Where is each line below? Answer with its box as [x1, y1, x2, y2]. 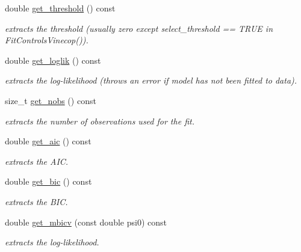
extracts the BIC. [5, 195, 68, 207]
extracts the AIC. [5, 155, 69, 167]
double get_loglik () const [5, 54, 101, 66]
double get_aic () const [5, 135, 92, 147]
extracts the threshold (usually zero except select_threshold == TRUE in [5, 22, 273, 34]
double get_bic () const [5, 175, 92, 188]
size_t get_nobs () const [5, 94, 96, 106]
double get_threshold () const [5, 2, 116, 14]
